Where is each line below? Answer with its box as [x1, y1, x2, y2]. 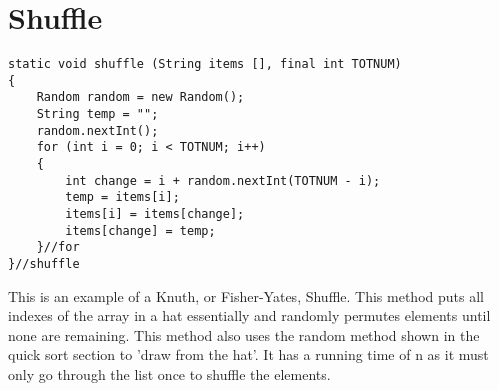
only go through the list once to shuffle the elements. [8, 364, 331, 385]
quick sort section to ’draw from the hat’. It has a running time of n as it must [8, 344, 489, 365]
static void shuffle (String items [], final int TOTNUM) [8, 57, 402, 72]
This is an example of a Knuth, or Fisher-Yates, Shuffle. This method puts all [8, 285, 484, 306]
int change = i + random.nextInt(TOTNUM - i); [65, 173, 381, 188]
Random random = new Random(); [36, 90, 245, 105]
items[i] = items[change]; [65, 207, 245, 222]
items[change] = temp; [65, 223, 216, 238]
